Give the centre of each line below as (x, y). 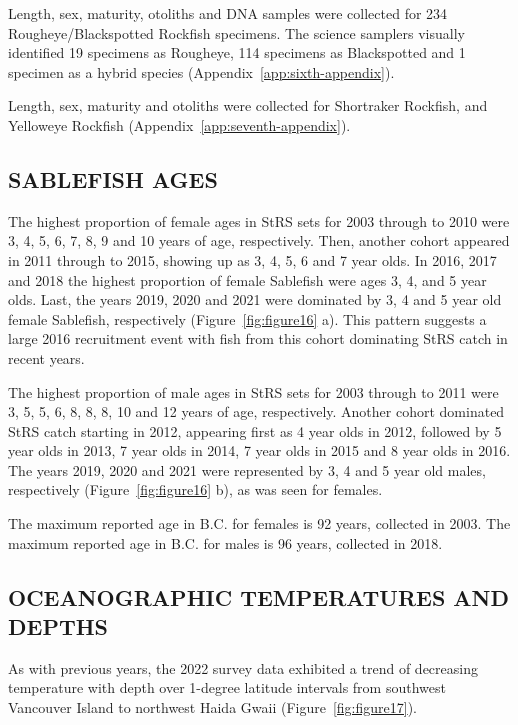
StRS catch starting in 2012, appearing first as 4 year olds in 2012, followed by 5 (255, 430)
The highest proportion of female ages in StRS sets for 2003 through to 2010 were (259, 220)
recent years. (46, 357)
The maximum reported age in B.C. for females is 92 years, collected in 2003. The (259, 523)
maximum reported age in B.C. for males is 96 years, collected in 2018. (225, 542)
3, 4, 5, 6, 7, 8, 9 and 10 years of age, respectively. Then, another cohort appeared (259, 240)
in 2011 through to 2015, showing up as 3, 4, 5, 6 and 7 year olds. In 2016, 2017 (252, 259)
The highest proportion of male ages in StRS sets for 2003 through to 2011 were (253, 391)
